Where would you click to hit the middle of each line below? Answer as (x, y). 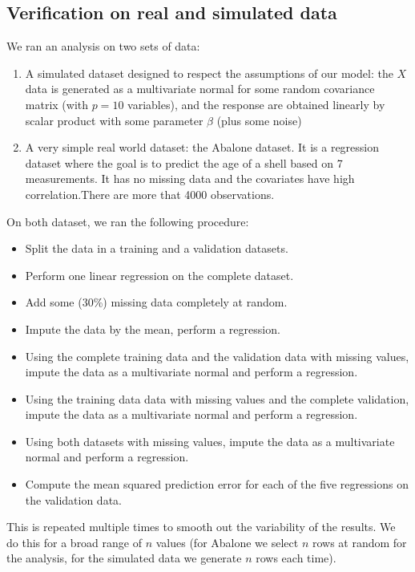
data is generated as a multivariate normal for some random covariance (200, 89)
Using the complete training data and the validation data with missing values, (217, 356)
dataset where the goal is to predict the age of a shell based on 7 (184, 162)
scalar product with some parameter (114, 120)
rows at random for (359, 542)
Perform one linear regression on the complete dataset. (159, 275)
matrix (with (57, 104)
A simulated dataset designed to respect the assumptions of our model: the (209, 73)
